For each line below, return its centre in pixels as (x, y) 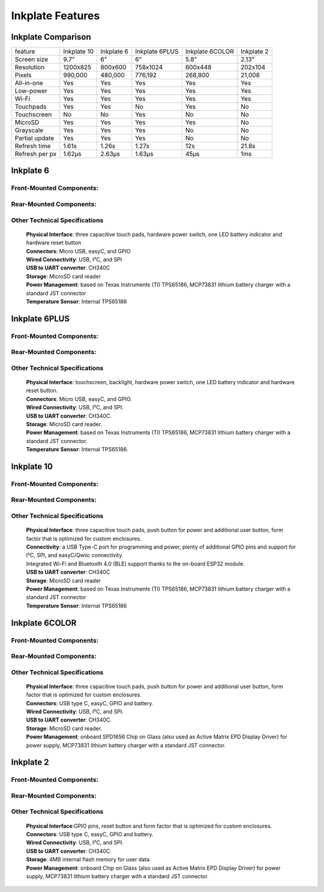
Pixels (23, 75)
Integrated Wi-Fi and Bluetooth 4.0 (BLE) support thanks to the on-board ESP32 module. (136, 564)
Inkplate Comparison (51, 37)
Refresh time (33, 146)
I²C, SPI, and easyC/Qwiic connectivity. (75, 555)
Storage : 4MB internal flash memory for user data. (88, 860)
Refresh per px (36, 154)
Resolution (30, 67)
